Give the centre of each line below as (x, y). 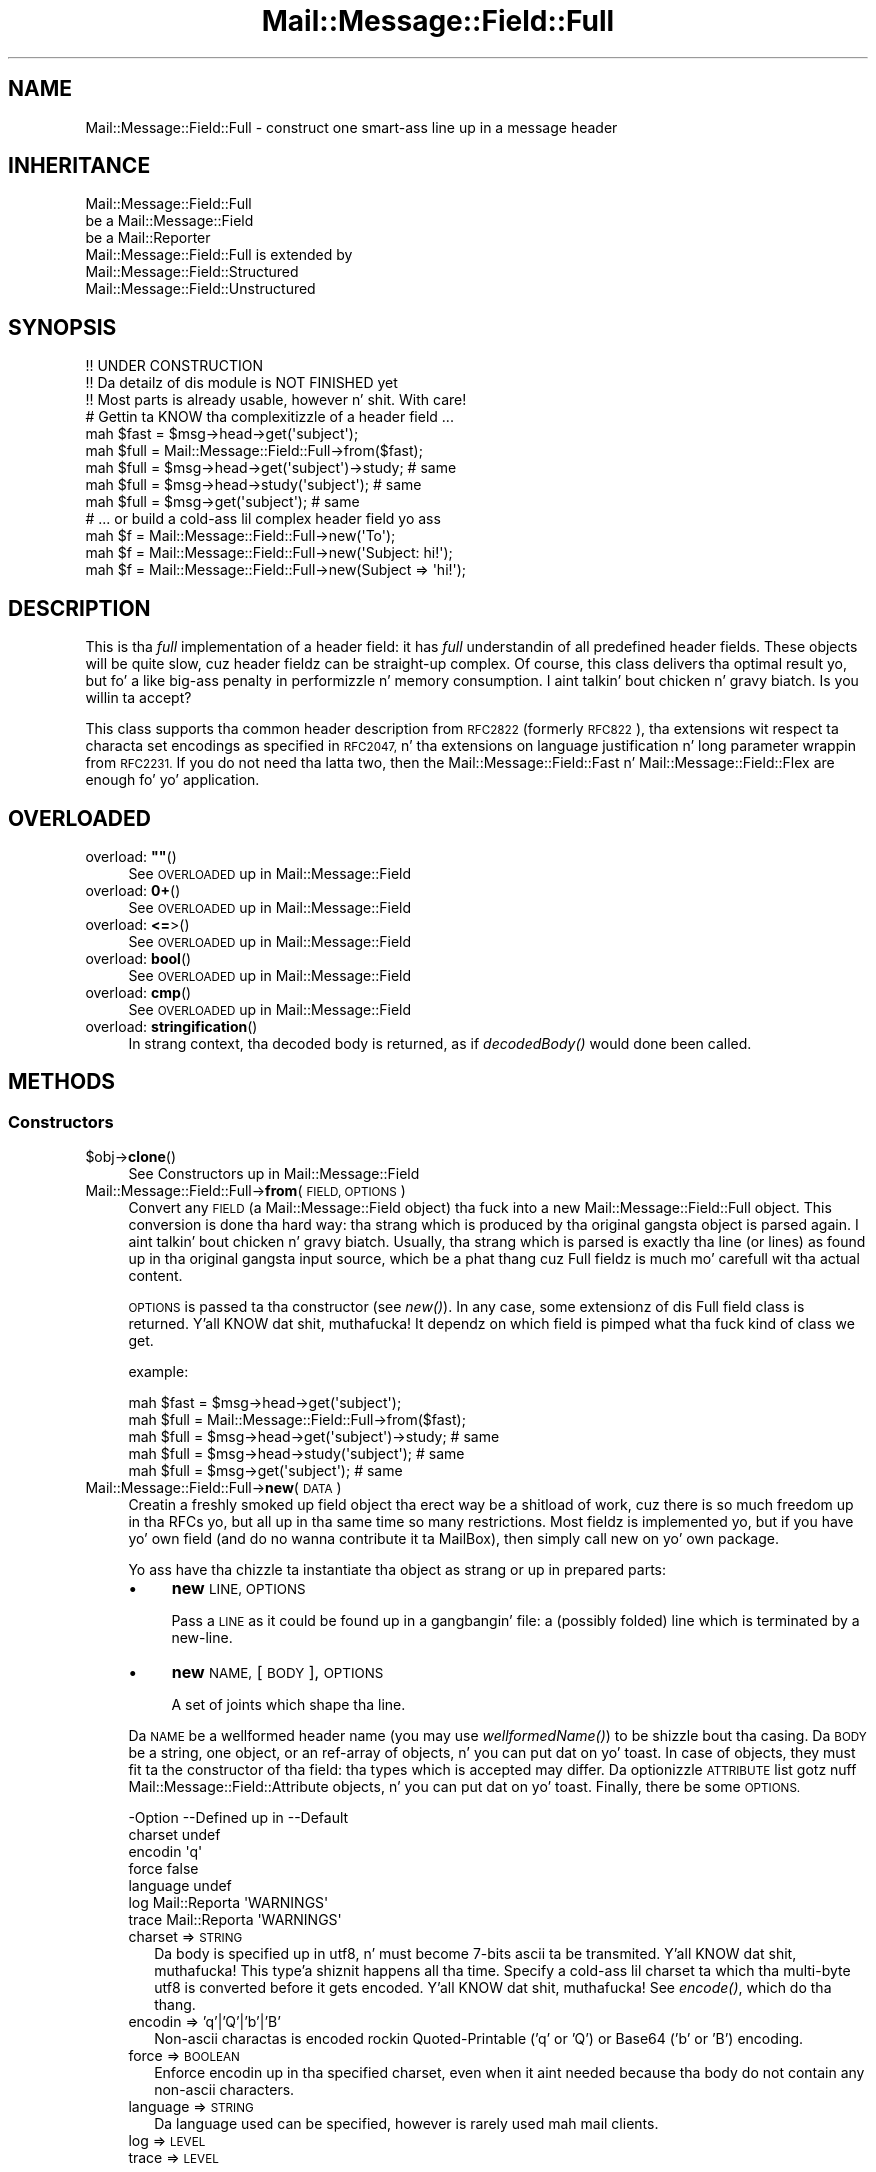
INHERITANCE (79, 166)
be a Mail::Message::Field (169, 221)
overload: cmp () (138, 992)
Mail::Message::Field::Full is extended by (219, 255)
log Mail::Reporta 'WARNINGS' (228, 1903)
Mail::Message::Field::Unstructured (200, 289)
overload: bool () (138, 958)
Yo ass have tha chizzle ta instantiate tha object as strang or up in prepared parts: (397, 1570)
